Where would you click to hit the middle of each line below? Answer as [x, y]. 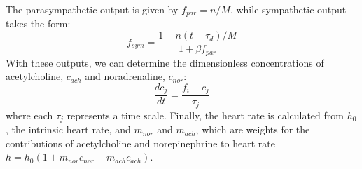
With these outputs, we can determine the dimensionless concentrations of [165, 62]
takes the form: [38, 23]
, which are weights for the [253, 129]
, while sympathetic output [288, 9]
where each [29, 115]
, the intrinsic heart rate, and [68, 129]
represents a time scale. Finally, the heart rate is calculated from [205, 115]
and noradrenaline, [125, 76]
